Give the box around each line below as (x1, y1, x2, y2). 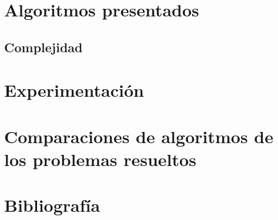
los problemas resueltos (4, 147, 196, 171)
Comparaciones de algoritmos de (4, 124, 273, 148)
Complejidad (4, 38, 83, 56)
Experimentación (4, 78, 144, 102)
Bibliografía (4, 193, 101, 217)
